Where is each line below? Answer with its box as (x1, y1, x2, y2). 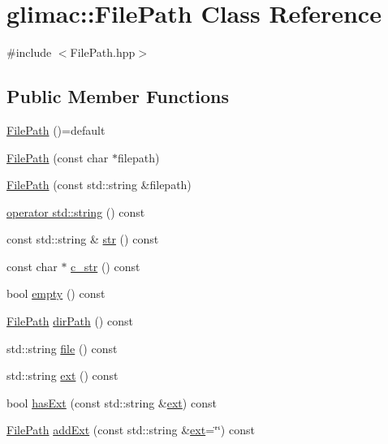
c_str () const (71, 257, 140, 274)
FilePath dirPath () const (6, 313, 133, 330)
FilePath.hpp (70, 44, 136, 61)
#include (6, 44, 52, 61)
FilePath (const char (6, 149, 109, 166)
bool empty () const (6, 285, 106, 302)
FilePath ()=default (6, 121, 106, 138)
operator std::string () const (6, 203, 145, 220)
